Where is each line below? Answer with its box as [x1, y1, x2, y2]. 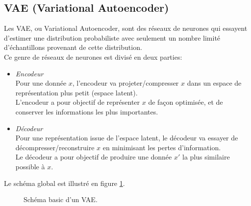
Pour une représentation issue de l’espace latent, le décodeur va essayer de [15, 133, 238, 143]
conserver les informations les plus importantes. [15, 106, 158, 116]
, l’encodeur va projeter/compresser [72, 78, 179, 88]
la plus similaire [182, 152, 230, 162]
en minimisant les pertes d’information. [102, 142, 221, 152]
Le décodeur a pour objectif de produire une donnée [15, 152, 172, 162]
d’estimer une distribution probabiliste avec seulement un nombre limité [4, 32, 221, 43]
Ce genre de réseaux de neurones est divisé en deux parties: [4, 51, 182, 62]
